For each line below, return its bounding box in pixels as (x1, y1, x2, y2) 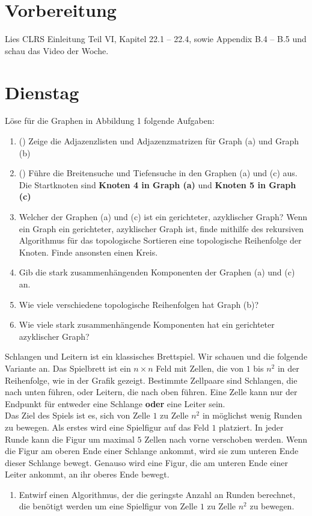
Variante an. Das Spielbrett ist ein (5, 361, 131, 374)
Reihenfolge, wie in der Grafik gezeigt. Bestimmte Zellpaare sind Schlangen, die (5, 373, 298, 386)
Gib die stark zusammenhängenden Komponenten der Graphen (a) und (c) (19, 266, 295, 278)
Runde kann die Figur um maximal (5, 432, 135, 445)
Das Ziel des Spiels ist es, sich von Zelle (5, 409, 150, 422)
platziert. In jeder (219, 420, 284, 433)
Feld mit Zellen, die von (156, 361, 244, 374)
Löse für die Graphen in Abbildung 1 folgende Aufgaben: (5, 114, 215, 127)
